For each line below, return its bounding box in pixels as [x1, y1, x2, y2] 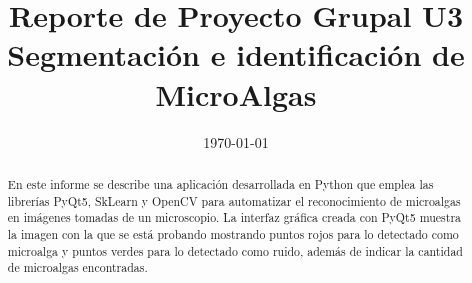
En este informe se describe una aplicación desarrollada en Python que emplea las [7, 175, 434, 192]
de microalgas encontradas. [7, 259, 148, 276]
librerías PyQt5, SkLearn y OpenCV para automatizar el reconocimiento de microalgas [7, 192, 461, 209]
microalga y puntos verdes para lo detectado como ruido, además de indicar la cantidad [7, 242, 463, 259]
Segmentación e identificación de [7, 34, 465, 75]
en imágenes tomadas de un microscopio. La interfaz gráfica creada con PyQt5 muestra [7, 209, 462, 226]
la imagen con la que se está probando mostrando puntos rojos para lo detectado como [7, 225, 459, 242]
